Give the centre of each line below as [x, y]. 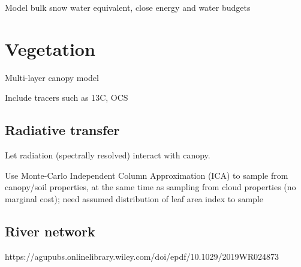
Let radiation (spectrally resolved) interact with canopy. [108, 155]
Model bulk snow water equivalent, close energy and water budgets [128, 7]
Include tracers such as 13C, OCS [67, 97]
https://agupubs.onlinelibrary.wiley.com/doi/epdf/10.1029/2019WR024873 [142, 256]
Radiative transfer [62, 130]
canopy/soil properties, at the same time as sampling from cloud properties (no [150, 187]
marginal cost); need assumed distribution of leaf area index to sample [134, 198]
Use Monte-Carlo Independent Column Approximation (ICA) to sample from [147, 175]
